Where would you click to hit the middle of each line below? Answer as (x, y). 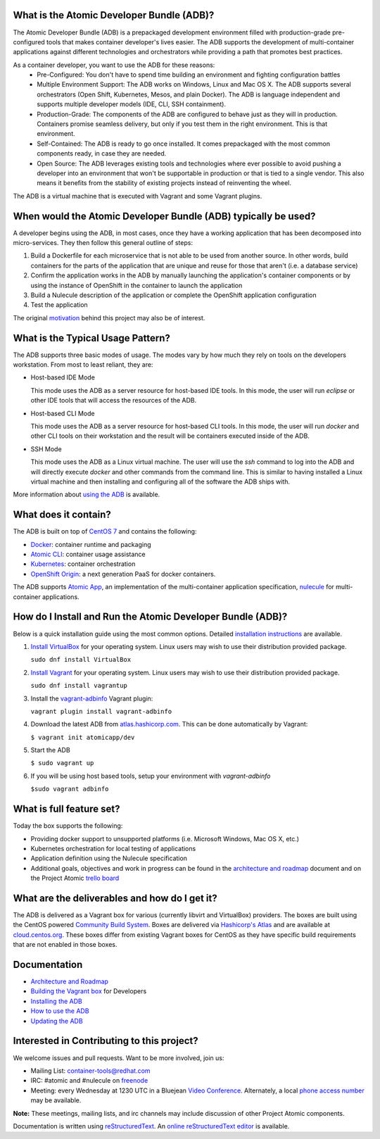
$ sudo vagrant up (62, 763)
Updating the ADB (57, 1021)
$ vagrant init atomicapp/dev (83, 737)
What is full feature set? (66, 809)
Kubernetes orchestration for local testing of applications (113, 848)
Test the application (59, 305)
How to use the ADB (60, 1011)
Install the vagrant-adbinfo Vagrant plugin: (92, 698)
